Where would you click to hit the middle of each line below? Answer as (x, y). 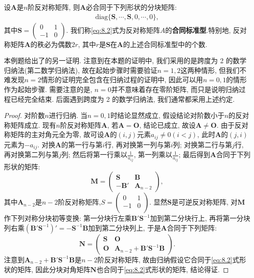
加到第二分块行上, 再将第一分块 (200, 218)
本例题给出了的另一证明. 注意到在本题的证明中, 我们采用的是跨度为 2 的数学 (125, 60)
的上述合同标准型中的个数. (165, 44)
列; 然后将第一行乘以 (94, 154)
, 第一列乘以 (153, 154)
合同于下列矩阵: (192, 227)
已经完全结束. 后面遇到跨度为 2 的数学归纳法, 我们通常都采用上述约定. (123, 99)
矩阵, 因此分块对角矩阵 (54, 269)
